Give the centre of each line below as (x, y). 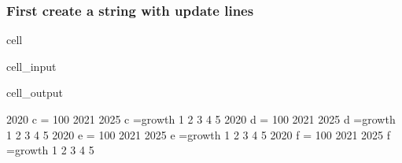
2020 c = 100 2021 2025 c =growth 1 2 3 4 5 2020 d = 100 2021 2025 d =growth (201, 119)
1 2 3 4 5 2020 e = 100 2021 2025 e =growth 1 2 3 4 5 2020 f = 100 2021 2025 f (198, 134)
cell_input (31, 66)
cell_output (35, 93)
